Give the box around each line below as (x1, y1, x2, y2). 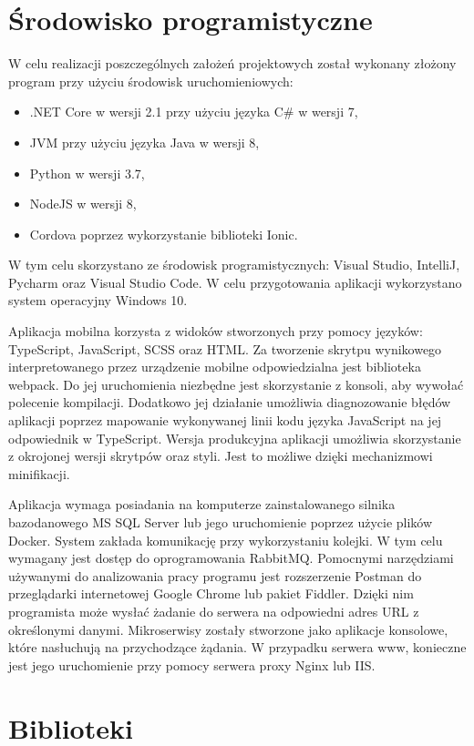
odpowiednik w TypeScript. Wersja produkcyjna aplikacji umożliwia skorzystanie (8, 428, 461, 447)
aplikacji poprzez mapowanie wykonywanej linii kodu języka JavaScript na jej (8, 411, 442, 430)
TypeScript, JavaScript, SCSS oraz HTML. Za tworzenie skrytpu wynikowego (8, 339, 442, 358)
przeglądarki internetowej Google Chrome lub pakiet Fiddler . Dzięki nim (8, 584, 414, 603)
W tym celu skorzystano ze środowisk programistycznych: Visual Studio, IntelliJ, (8, 255, 460, 274)
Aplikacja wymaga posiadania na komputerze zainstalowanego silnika (8, 495, 396, 514)
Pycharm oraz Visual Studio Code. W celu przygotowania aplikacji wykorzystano (8, 272, 462, 291)
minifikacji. (8, 464, 70, 483)
